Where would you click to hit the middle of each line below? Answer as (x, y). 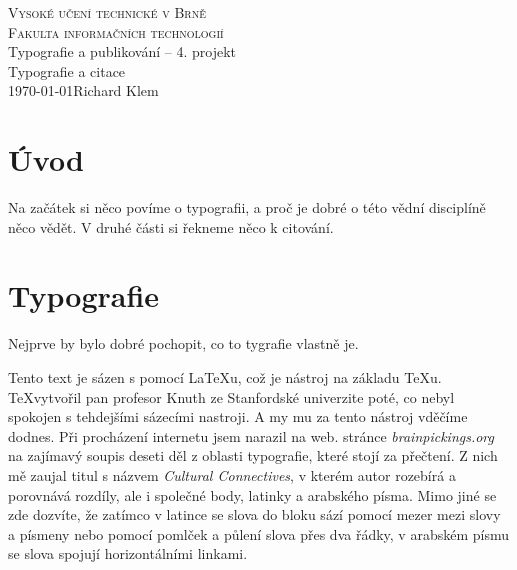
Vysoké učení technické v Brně (107, 12)
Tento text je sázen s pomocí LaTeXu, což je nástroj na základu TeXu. (225, 377)
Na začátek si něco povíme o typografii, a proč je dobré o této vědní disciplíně (247, 207)
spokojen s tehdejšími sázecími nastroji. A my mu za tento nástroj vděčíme (238, 416)
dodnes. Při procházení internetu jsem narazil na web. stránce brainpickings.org (251, 435)
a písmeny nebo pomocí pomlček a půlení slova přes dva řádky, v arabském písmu (258, 533)
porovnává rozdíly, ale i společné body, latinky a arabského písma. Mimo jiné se (252, 494)
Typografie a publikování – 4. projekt (122, 51)
